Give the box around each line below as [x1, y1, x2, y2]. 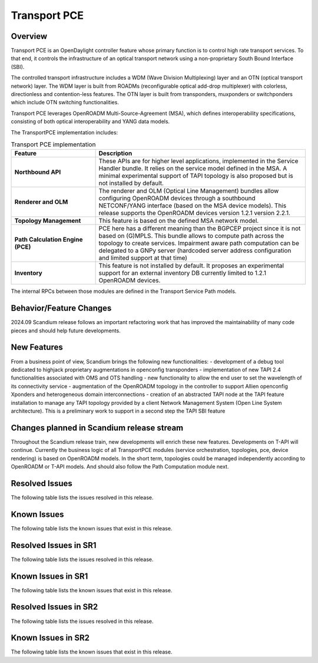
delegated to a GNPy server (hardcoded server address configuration [98, 246, 291, 255]
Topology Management [14, 217, 81, 225]
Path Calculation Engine [14, 236, 83, 244]
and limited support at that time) [98, 254, 188, 262]
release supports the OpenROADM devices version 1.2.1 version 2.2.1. [98, 209, 291, 217]
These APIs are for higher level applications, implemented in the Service [98, 157, 299, 165]
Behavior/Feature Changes [11, 304, 112, 314]
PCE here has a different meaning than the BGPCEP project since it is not [98, 225, 301, 233]
